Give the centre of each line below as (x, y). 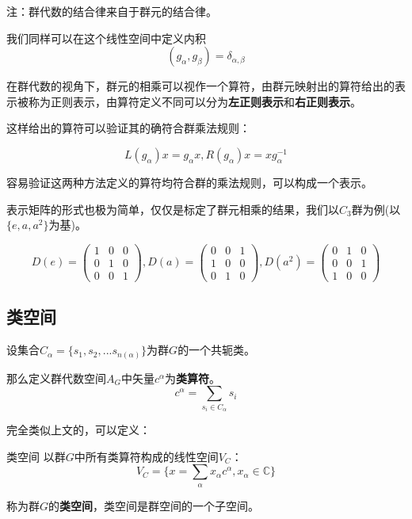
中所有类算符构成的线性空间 (146, 456)
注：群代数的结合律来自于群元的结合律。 (112, 11)
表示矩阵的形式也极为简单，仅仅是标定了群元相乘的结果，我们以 (173, 209)
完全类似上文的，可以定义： (78, 430)
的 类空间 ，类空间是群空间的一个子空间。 (154, 505)
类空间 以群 (36, 456)
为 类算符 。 (193, 378)
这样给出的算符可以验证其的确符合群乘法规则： (128, 128)
